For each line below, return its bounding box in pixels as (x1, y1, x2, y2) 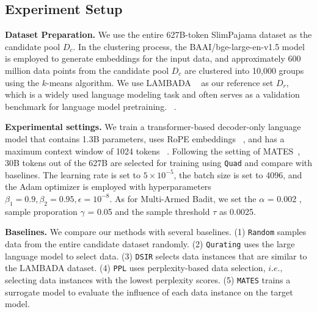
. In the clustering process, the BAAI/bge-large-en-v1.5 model (73, 40, 305, 53)
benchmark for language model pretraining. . (5, 100, 177, 112)
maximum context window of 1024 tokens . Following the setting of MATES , (5, 144, 301, 157)
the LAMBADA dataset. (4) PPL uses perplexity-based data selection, (5, 261, 266, 274)
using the (5, 76, 40, 89)
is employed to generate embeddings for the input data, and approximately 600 (5, 52, 301, 65)
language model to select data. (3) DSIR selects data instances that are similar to (5, 249, 307, 262)
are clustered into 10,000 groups (184, 63, 304, 76)
